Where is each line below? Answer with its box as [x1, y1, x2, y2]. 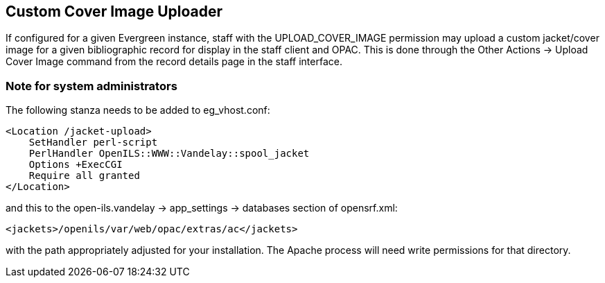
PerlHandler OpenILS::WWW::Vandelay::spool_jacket [28, 148, 310, 160]
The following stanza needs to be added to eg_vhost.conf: [6, 104, 270, 117]
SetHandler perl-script [28, 137, 158, 148]
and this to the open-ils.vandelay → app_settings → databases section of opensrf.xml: [6, 202, 398, 214]
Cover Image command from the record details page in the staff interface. [6, 55, 342, 68]
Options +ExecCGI [28, 159, 123, 171]
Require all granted [28, 170, 140, 182]
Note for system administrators [6, 78, 177, 93]
